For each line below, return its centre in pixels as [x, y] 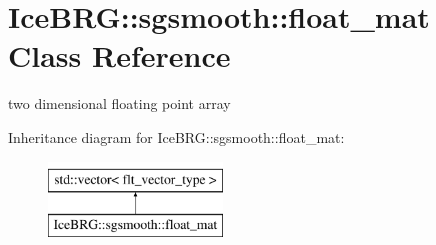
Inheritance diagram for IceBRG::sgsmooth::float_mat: [176, 136]
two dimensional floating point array [119, 103]
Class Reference [119, 55]
